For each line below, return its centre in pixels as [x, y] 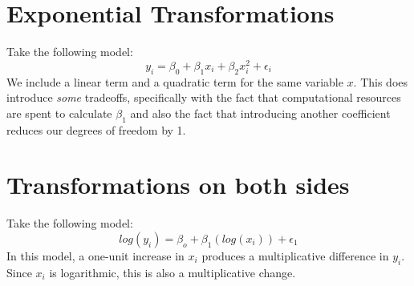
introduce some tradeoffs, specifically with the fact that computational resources [204, 97]
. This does [381, 81]
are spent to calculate [59, 113]
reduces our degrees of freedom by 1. [96, 129]
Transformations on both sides [178, 185]
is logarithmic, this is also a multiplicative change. [172, 272]
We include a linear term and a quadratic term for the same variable [175, 81]
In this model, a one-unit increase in [95, 255]
